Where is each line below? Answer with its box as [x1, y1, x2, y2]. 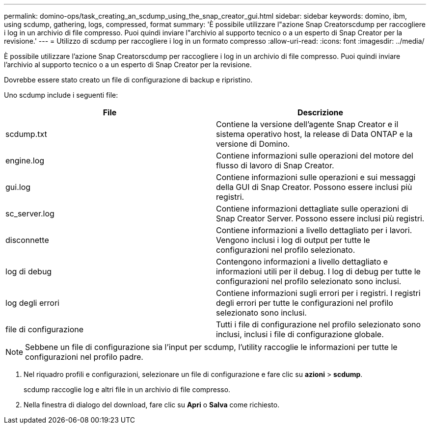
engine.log [5, 156, 45, 165]
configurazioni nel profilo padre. [25, 352, 143, 362]
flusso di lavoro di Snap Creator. [216, 160, 334, 170]
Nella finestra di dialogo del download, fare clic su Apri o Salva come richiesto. [24, 401, 280, 409]
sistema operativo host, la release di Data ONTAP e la [216, 129, 413, 139]
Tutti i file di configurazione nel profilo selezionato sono [216, 320, 421, 329]
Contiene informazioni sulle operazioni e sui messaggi [216, 172, 416, 182]
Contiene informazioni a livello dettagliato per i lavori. [216, 225, 412, 235]
